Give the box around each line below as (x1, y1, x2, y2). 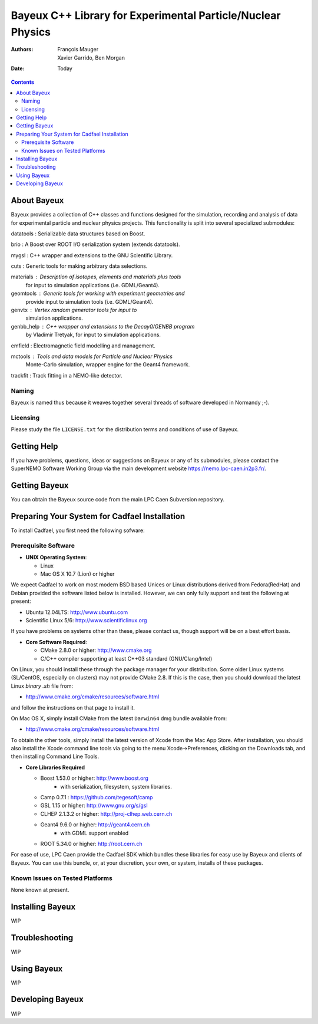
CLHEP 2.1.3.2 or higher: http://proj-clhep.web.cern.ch (40, 810, 173, 817)
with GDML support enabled (60, 829, 129, 836)
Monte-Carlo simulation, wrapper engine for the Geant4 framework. (25, 361, 190, 368)
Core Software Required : (25, 638, 88, 645)
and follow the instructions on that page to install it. (11, 704, 135, 711)
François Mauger (57, 46, 99, 53)
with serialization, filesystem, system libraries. (60, 783, 172, 790)
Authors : (11, 46, 34, 53)
